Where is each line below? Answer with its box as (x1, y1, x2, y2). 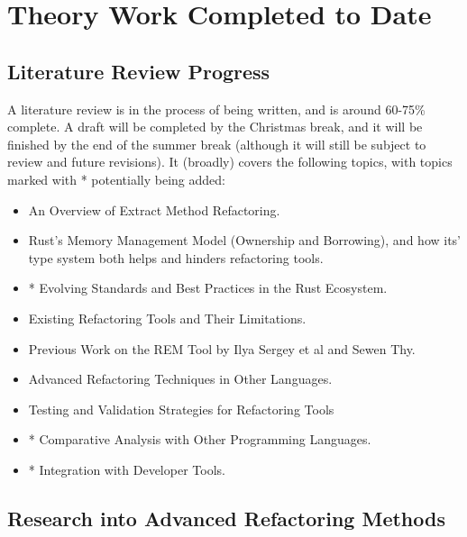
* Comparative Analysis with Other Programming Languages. (28, 430, 371, 449)
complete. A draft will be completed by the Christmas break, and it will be (7, 117, 423, 136)
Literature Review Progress (7, 57, 270, 85)
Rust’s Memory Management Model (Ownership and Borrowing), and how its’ (28, 231, 462, 250)
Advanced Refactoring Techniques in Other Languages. (28, 369, 333, 388)
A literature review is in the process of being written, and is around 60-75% (7, 99, 426, 118)
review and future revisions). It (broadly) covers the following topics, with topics (7, 152, 453, 171)
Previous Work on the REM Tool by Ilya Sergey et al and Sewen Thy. (28, 339, 416, 358)
